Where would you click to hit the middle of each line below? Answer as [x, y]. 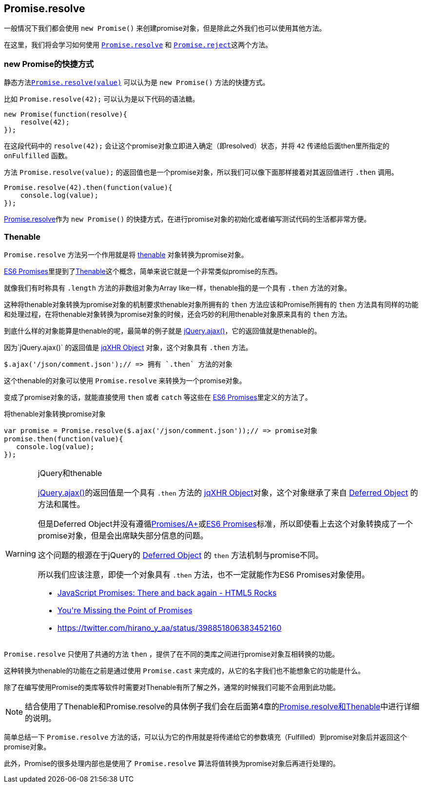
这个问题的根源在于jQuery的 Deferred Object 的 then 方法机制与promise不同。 [181, 555]
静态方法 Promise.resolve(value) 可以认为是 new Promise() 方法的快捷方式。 [137, 83]
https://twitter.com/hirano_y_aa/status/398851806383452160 [169, 628]
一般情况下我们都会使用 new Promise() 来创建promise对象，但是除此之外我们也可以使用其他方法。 [165, 28]
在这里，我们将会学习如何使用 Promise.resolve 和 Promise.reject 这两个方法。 [138, 45]
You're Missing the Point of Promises [125, 610]
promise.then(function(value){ [64, 439]
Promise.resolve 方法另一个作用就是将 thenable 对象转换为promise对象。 [126, 254]
